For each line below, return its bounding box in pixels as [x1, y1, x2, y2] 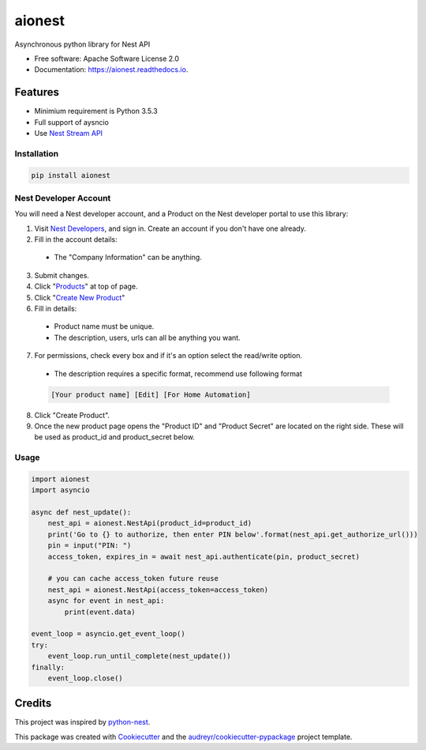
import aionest [31, 474, 90, 484]
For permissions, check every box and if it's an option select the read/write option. [34, 351, 303, 360]
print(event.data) [64, 607, 136, 616]
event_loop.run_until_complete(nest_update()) [47, 652, 232, 661]
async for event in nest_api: [47, 597, 165, 605]
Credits [14, 696, 52, 710]
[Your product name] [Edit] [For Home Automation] [50, 390, 252, 399]
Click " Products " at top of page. [34, 281, 138, 292]
